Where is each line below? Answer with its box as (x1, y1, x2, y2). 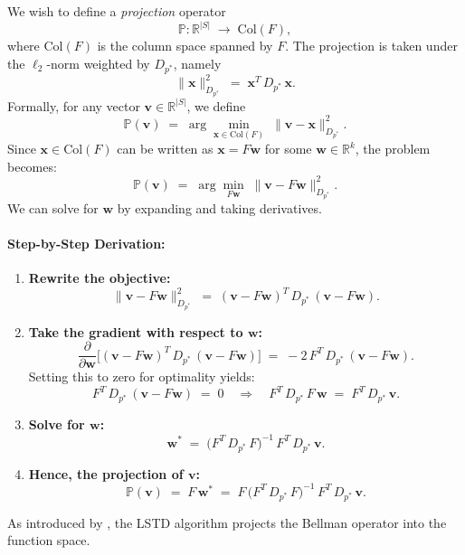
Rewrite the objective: (28, 268, 171, 287)
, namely (173, 53, 222, 72)
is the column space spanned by (97, 36, 273, 55)
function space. (7, 531, 90, 550)
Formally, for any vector (7, 96, 140, 115)
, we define (186, 96, 246, 115)
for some (264, 139, 312, 158)
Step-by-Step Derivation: (7, 233, 166, 252)
